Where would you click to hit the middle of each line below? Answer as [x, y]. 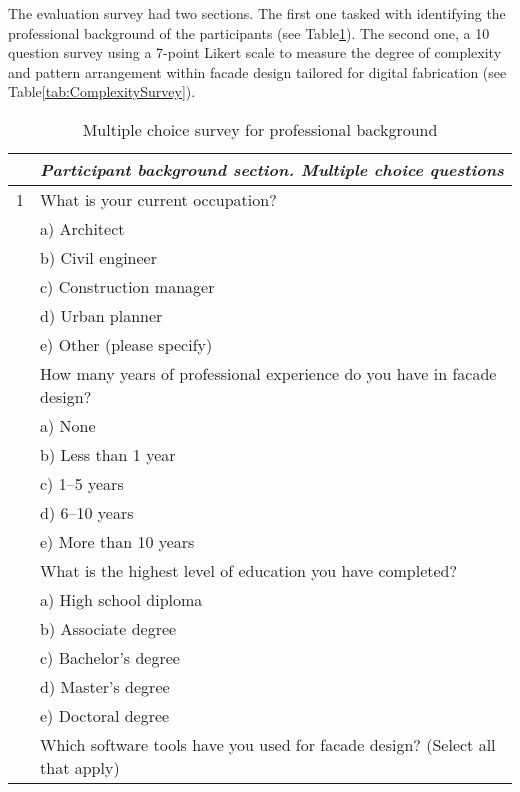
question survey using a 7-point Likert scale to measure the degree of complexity [255, 52]
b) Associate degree [108, 628]
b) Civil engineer [98, 257]
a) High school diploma [121, 599]
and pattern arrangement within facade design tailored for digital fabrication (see [257, 71]
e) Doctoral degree [105, 715]
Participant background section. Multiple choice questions [272, 169]
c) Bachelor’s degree [110, 657]
